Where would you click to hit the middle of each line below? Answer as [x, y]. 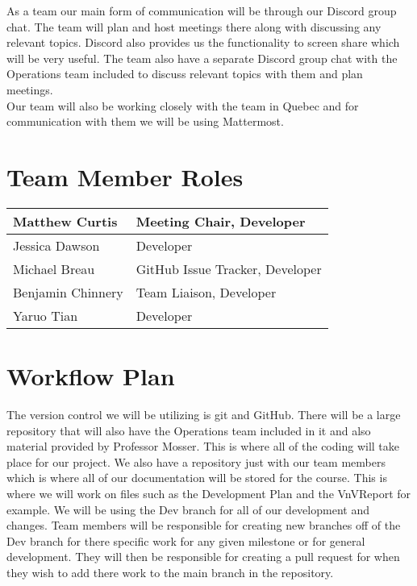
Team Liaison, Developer [206, 292]
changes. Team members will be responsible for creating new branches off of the [204, 525]
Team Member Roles [125, 176]
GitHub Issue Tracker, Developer [229, 268]
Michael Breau [54, 268]
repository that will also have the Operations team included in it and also [189, 430]
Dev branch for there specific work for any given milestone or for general [186, 540]
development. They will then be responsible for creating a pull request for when [203, 557]
